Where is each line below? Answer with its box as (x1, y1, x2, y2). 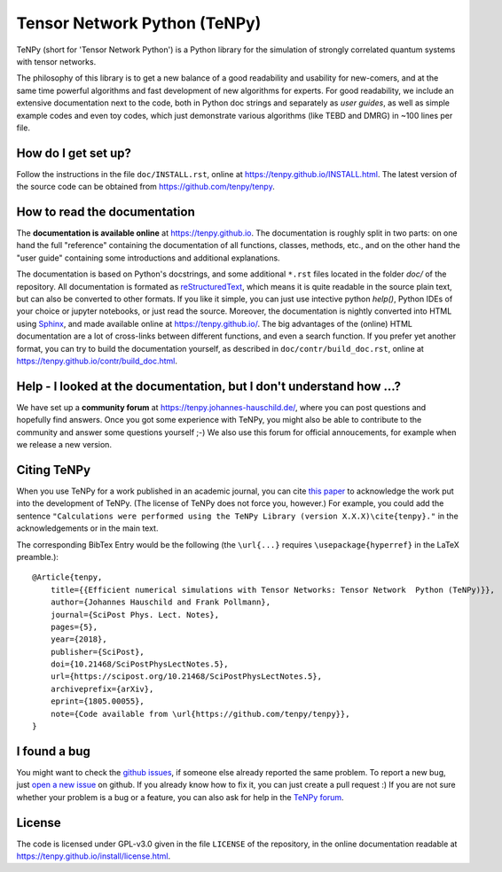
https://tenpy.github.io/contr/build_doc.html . (16, 355, 177, 366)
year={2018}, (50, 635, 107, 644)
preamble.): (16, 551, 59, 562)
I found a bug (16, 744, 90, 759)
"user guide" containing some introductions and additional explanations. (16, 253, 280, 263)
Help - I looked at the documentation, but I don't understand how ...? (16, 378, 402, 393)
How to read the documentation (16, 205, 195, 219)
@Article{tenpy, (32, 572, 103, 582)
